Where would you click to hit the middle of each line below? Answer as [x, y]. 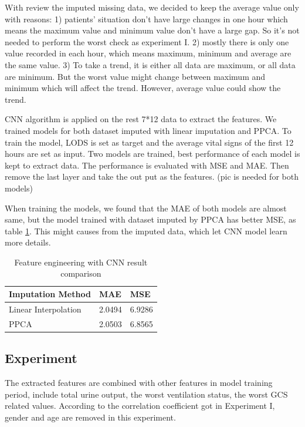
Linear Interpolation [45, 309]
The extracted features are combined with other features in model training [139, 383]
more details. [28, 242]
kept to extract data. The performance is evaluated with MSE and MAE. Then [147, 165]
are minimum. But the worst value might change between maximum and [135, 76]
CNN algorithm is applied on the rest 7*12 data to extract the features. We [141, 119]
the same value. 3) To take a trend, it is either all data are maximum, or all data [150, 64]
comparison [81, 273]
